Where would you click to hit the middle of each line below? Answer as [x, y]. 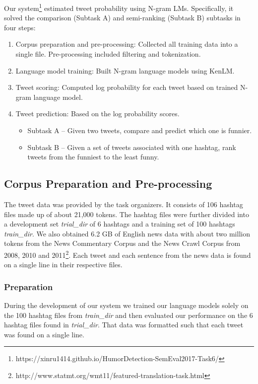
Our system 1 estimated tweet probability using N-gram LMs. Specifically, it [119, 7]
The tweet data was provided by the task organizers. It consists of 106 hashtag [124, 204]
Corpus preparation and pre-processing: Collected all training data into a [127, 44]
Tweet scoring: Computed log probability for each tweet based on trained [127, 87]
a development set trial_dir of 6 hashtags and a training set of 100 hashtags [120, 224]
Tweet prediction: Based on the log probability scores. [97, 114]
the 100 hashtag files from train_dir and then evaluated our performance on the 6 [129, 315]
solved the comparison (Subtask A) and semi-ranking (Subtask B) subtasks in [122, 18]
